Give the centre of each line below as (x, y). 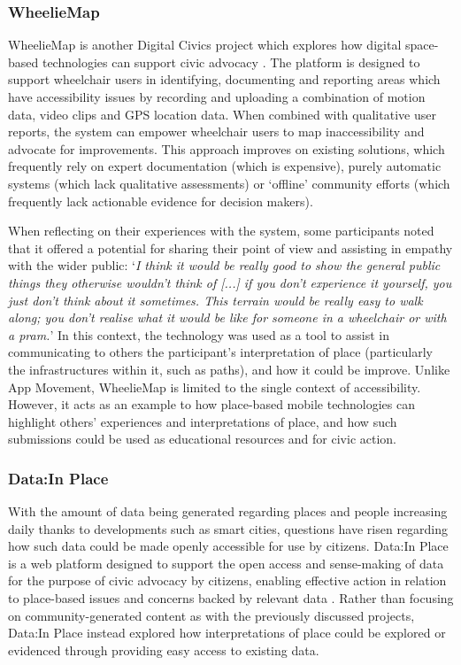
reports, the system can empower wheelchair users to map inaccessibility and (216, 131)
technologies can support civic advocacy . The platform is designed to (231, 62)
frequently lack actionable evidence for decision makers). (161, 201)
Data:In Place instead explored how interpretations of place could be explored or (227, 633)
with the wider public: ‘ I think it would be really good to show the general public (224, 265)
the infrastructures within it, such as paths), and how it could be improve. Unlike (229, 369)
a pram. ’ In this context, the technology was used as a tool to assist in (199, 334)
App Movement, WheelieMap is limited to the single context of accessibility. (215, 387)
